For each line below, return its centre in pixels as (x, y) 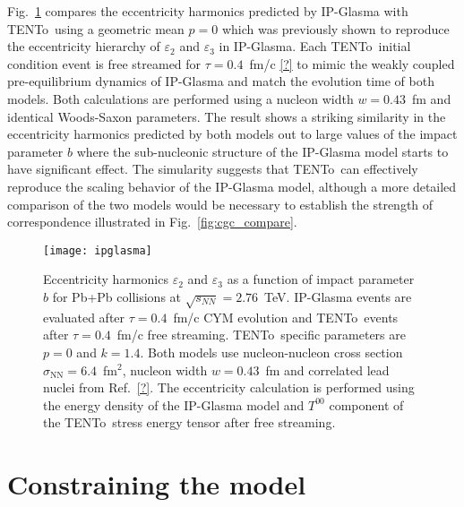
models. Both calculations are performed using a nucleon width (180, 98)
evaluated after (84, 317)
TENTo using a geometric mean (96, 28)
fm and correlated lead (327, 370)
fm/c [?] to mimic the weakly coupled (352, 63)
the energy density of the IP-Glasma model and (174, 404)
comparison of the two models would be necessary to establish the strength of (220, 204)
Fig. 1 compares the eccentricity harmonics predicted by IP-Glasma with (208, 11)
